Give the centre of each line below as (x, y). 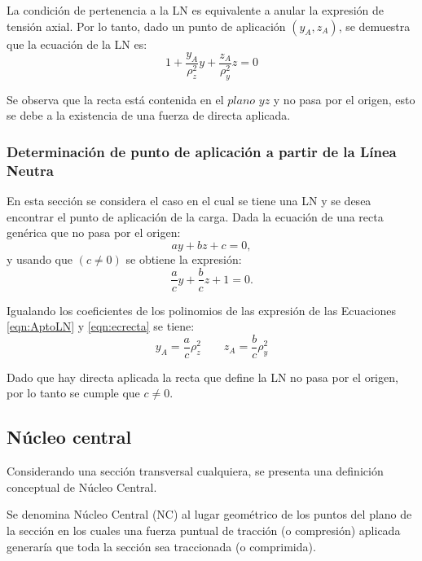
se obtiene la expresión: (184, 259)
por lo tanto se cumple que (73, 393)
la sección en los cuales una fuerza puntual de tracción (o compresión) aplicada (204, 530)
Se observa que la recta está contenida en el (115, 99)
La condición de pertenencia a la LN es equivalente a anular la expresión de (196, 10)
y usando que (40, 259)
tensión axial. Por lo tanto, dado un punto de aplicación (146, 26)
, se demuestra (374, 26)
